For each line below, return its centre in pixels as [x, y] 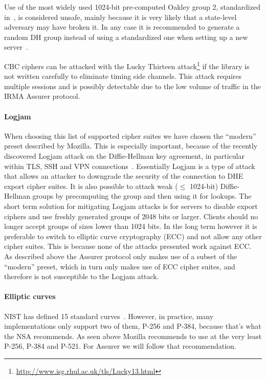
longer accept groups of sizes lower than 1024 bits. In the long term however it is [131, 226]
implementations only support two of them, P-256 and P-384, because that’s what [133, 326]
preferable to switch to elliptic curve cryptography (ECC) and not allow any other [133, 236]
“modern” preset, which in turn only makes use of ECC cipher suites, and [120, 266]
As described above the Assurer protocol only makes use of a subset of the [121, 256]
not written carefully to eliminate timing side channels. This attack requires [123, 76]
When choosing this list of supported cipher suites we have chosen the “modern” [130, 135]
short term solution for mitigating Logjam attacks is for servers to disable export [131, 206]
